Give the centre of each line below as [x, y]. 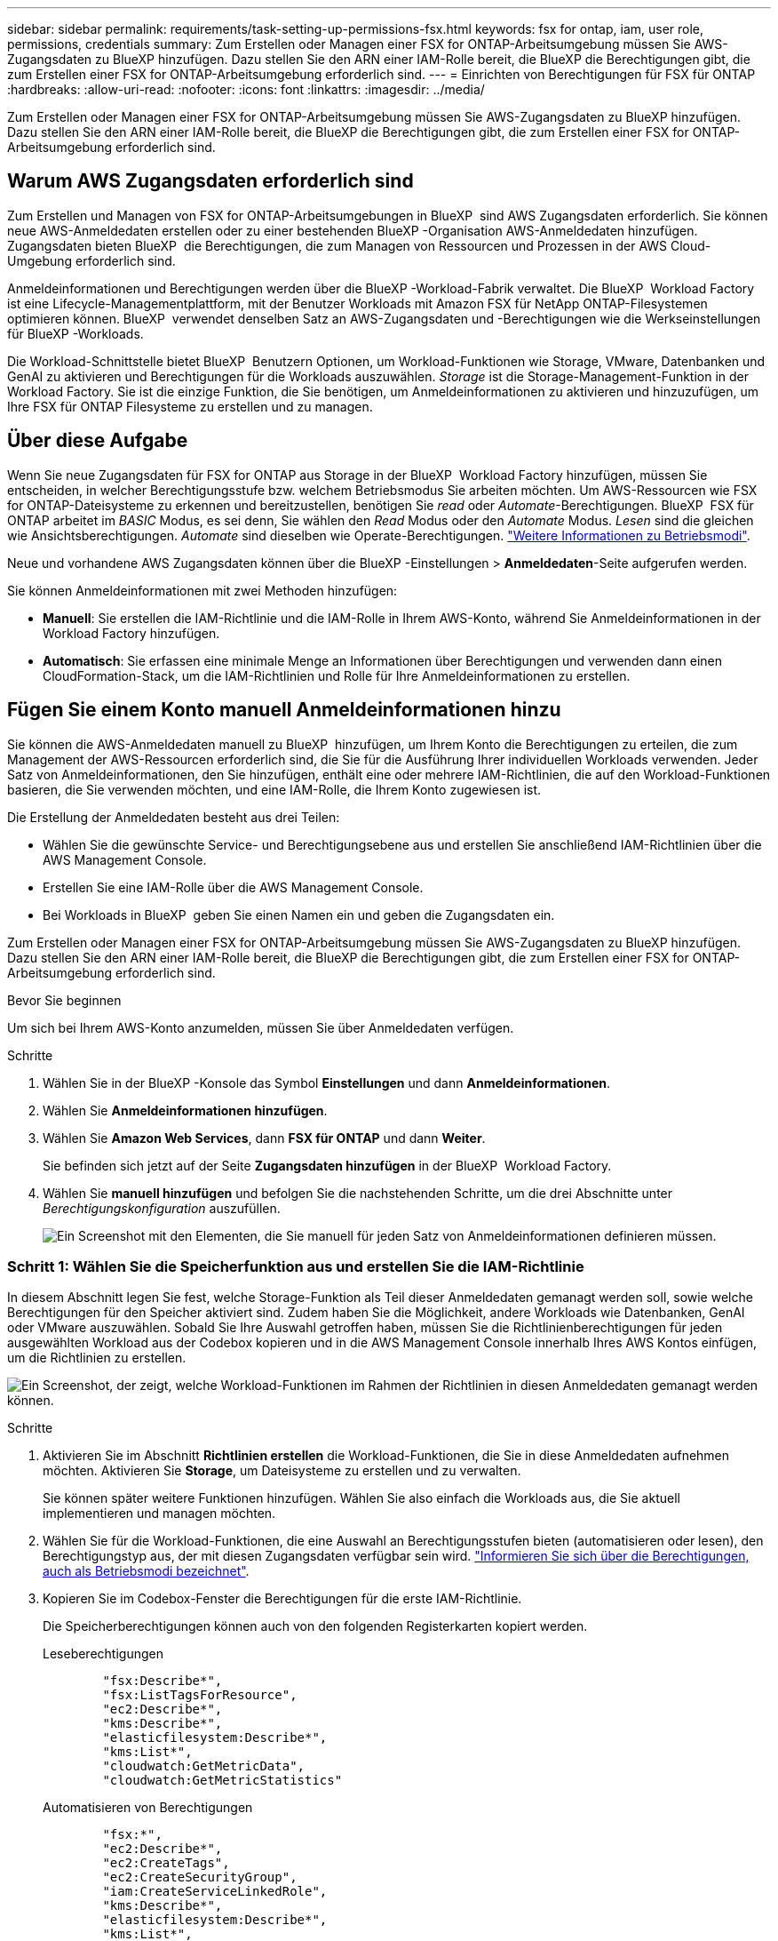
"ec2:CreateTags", [166, 1863]
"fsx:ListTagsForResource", [200, 1695]
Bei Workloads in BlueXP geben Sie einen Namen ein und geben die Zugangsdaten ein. [299, 915]
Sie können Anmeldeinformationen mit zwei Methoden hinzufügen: [202, 590]
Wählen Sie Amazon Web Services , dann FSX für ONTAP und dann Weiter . [264, 1138]
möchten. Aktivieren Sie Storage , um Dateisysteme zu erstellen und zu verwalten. [282, 1471]
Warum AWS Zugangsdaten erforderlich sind [210, 181]
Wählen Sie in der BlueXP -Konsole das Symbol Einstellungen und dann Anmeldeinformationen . [327, 1082]
